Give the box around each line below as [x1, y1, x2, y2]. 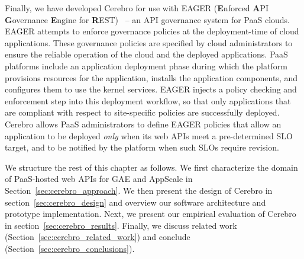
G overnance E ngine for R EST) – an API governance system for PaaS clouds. [5, 13, 290, 25]
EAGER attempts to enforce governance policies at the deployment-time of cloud [5, 25, 299, 37]
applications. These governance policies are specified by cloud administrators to [5, 36, 293, 49]
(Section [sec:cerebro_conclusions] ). [5, 242, 135, 254]
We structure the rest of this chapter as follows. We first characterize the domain [5, 161, 298, 173]
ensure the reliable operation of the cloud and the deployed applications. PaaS [5, 48, 288, 60]
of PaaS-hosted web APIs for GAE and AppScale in [5, 172, 193, 185]
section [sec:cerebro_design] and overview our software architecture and [5, 196, 266, 208]
